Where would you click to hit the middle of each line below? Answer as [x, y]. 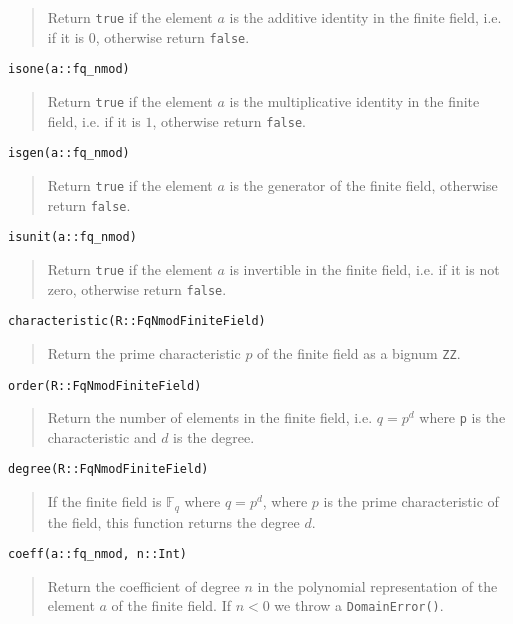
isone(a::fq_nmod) [69, 69]
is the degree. [214, 436]
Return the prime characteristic [144, 352]
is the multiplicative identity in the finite [354, 100]
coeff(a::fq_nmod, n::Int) [97, 554]
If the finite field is [104, 501]
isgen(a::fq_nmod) [69, 153]
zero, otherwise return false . [137, 288]
